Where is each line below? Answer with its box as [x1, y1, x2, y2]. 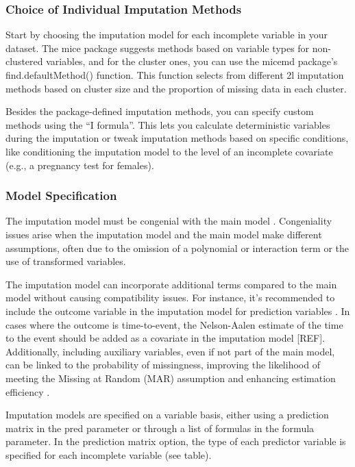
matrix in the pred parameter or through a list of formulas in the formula [5, 420, 315, 435]
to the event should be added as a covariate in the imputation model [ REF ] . [5, 331, 325, 345]
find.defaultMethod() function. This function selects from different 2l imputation [5, 68, 344, 81]
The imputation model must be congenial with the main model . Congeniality [5, 214, 332, 228]
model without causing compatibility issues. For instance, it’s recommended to [5, 290, 335, 305]
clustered [5, 54, 43, 68]
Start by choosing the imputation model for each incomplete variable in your [5, 27, 328, 42]
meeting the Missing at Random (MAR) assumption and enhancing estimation [5, 370, 336, 385]
